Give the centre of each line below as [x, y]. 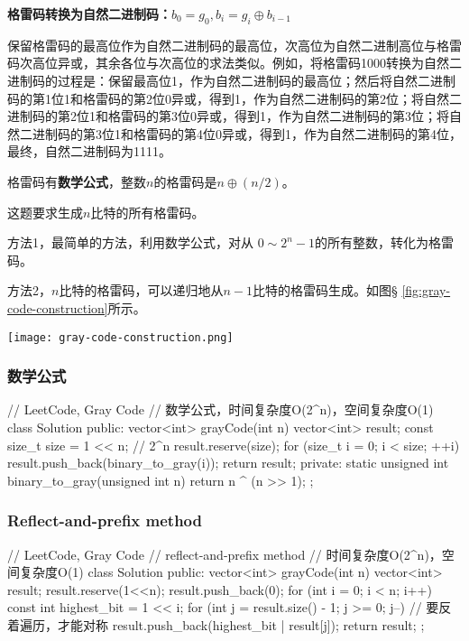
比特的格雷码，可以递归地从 [141, 290]
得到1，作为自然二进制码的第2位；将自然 [329, 98]
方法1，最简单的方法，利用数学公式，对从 [130, 242]
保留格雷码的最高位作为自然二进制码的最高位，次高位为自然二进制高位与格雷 [234, 45]
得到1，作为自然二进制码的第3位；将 [341, 116]
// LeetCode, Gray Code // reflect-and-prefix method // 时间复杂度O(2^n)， [225, 554]
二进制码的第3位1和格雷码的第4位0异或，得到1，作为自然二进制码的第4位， [240, 133]
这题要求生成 [45, 212]
